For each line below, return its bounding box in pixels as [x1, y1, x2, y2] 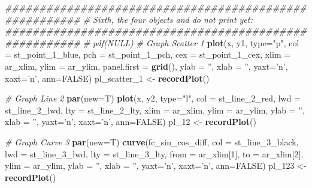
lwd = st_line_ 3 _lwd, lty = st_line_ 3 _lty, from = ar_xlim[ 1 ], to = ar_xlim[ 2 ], [5, 147, 304, 160]
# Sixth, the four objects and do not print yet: [83, 13, 253, 25]
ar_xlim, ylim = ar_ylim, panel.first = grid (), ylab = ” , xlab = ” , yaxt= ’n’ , [5, 59, 288, 72]
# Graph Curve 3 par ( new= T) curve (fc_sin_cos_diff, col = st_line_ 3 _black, [5, 135, 299, 148]
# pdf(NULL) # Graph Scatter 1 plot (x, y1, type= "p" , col [83, 36, 299, 49]
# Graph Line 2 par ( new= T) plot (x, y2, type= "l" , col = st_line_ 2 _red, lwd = [5, 92, 301, 105]
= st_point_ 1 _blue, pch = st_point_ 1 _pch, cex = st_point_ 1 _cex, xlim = [5, 48, 291, 61]
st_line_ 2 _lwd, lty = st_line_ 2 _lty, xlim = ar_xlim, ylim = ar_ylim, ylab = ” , [5, 103, 305, 116]
